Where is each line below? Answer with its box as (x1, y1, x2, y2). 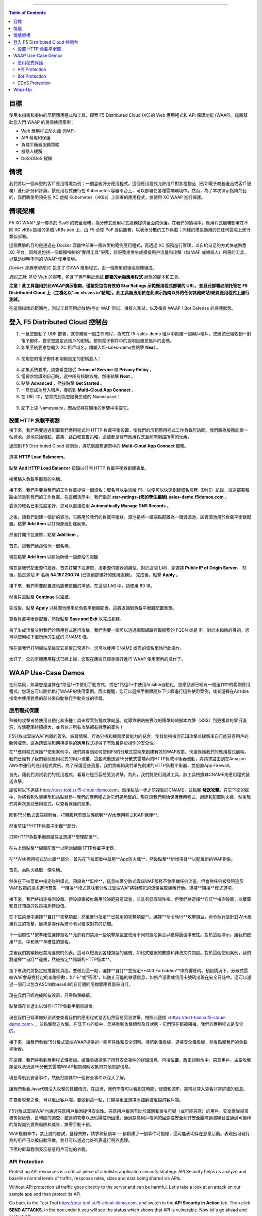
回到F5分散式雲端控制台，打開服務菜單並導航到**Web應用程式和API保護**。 (9, 812, 162, 818)
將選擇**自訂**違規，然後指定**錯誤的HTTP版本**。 (9, 956, 114, 963)
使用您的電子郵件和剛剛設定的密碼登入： (21, 356, 102, 361)
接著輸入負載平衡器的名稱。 (9, 476, 65, 482)
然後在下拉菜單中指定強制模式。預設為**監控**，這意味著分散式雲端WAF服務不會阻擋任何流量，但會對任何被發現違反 (9, 878, 244, 884)
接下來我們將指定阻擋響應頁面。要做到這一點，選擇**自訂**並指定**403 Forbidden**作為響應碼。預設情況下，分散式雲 (9, 967, 248, 973)
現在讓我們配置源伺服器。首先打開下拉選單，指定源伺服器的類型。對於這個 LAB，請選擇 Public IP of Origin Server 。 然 (9, 565, 247, 571)
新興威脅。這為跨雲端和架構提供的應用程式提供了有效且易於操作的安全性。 (9, 740, 158, 746)
